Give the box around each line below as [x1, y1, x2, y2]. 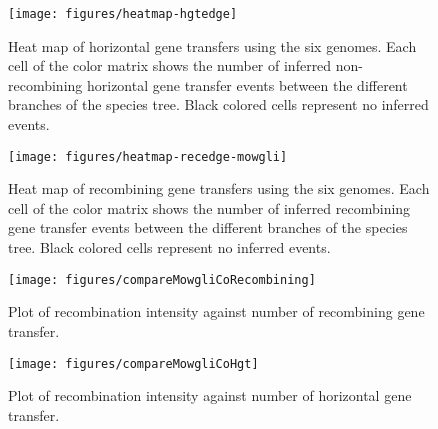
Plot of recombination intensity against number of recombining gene [8, 301, 425, 322]
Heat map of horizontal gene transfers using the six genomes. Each [8, 35, 417, 56]
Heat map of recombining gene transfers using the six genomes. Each [8, 178, 430, 199]
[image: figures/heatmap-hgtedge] [8, 7, 238, 21]
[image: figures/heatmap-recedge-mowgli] [8, 149, 288, 164]
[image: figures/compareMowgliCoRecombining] [8, 272, 316, 287]
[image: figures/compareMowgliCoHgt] [8, 356, 259, 371]
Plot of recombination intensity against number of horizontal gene [8, 385, 412, 406]
